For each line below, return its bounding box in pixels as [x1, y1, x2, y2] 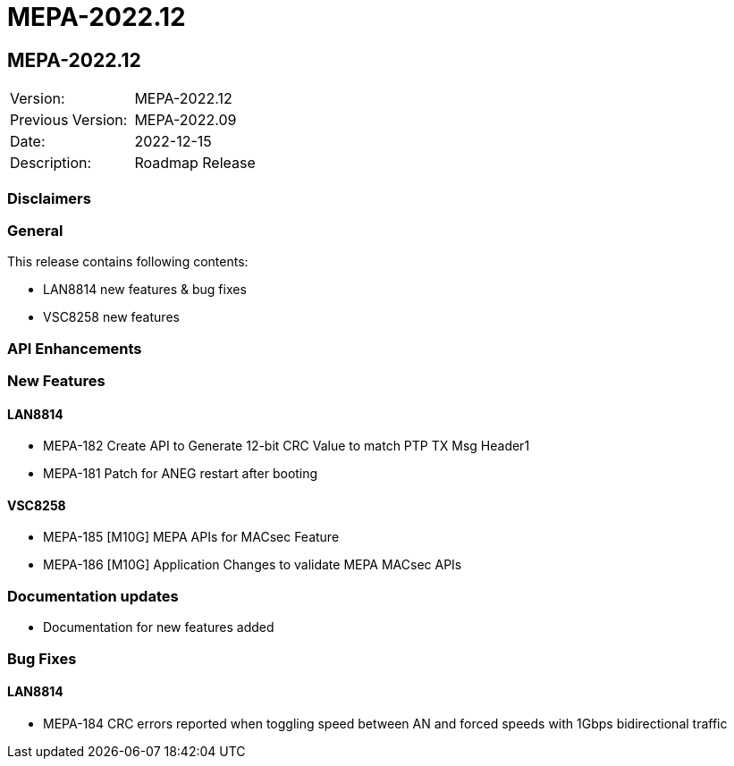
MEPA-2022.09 [134, 111, 237, 130]
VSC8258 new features [43, 309, 180, 325]
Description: [10, 154, 92, 173]
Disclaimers [7, 189, 91, 207]
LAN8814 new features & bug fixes [43, 282, 247, 298]
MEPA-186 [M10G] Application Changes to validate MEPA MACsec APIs [43, 557, 462, 573]
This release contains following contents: [7, 254, 249, 270]
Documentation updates [7, 586, 179, 605]
